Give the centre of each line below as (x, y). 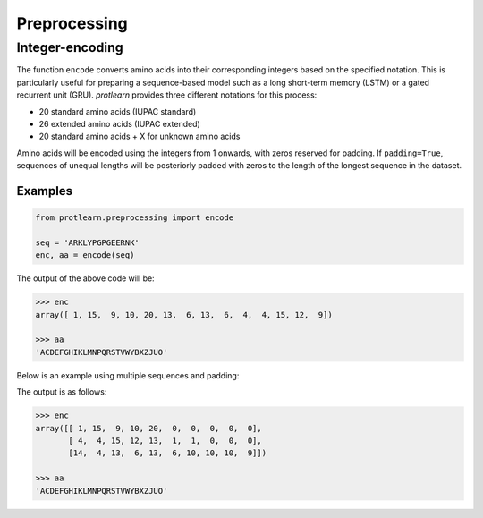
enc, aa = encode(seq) (85, 255)
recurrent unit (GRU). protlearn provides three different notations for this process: (167, 95)
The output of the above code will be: (86, 278)
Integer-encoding (70, 47)
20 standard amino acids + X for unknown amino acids (140, 136)
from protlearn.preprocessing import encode (135, 218)
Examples (45, 191)
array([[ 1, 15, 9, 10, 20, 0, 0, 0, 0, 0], (149, 428)
